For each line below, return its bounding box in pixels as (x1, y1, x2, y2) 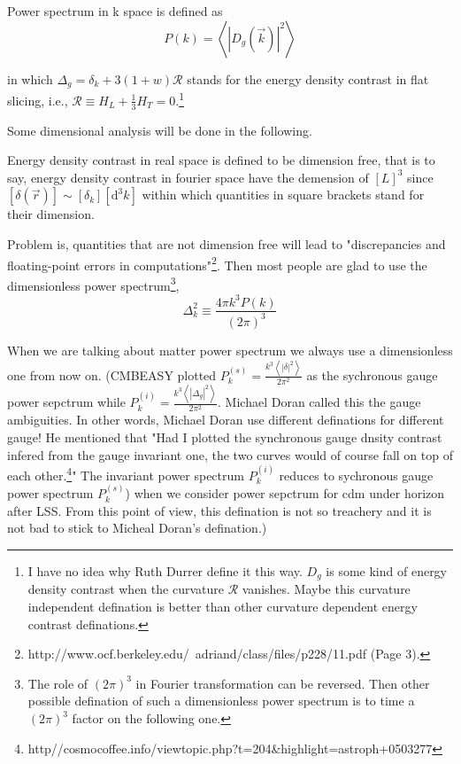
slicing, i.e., (7, 90, 68, 109)
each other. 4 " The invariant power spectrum (7, 464, 244, 484)
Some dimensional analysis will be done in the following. (7, 121, 312, 139)
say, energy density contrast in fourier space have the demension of (7, 168, 369, 186)
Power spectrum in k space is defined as (7, 2, 223, 19)
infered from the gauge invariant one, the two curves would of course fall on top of (7, 445, 453, 464)
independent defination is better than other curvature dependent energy (27, 597, 418, 616)
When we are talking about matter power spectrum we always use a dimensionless (7, 340, 453, 359)
